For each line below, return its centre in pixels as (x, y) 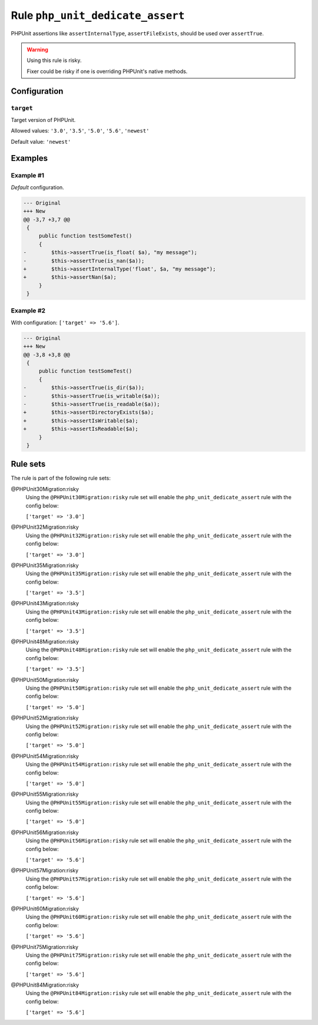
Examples (29, 158)
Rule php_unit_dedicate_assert (98, 15)
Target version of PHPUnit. (43, 120)
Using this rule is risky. (54, 60)
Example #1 (27, 176)
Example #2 (28, 311)
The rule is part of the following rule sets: (61, 478)
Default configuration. (37, 187)
